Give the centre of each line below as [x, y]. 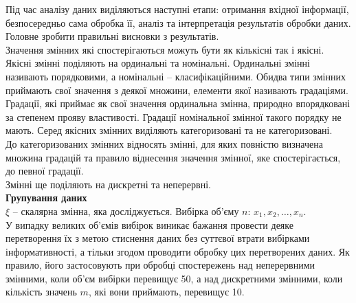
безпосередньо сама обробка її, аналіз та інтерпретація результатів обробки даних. [178, 22]
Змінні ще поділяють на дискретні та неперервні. [108, 184]
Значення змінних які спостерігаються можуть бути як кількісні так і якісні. [165, 49]
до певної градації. [45, 171]
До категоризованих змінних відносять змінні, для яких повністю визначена [164, 143]
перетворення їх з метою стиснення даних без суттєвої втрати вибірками [158, 238]
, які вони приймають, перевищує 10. [166, 292]
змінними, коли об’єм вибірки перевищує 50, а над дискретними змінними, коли [174, 278]
